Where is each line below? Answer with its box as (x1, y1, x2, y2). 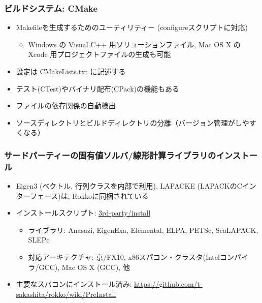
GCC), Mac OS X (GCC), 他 (39, 261, 130, 272)
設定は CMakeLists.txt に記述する (16, 66, 126, 76)
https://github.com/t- (134, 279, 203, 289)
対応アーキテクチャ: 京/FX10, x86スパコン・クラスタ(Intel (28, 252, 220, 262)
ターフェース (16, 190, 58, 201)
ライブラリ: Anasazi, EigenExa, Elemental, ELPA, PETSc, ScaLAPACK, (28, 224, 258, 235)
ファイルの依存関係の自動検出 (16, 100, 116, 111)
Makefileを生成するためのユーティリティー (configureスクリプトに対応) (16, 22, 248, 33)
